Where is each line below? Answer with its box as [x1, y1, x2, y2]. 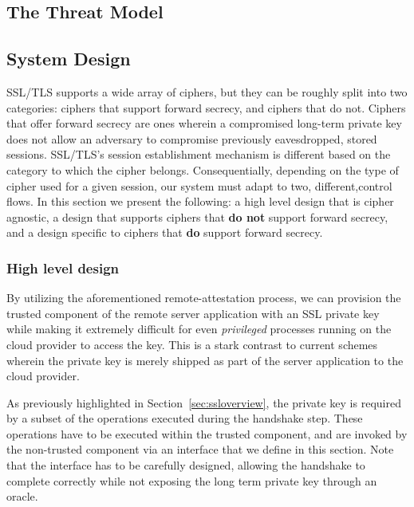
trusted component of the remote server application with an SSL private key [6, 305, 380, 321]
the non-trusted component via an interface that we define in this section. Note [6, 441, 394, 458]
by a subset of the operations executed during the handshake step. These [6, 410, 363, 426]
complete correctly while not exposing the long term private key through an [6, 472, 377, 489]
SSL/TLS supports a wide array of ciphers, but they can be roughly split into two [6, 83, 408, 100]
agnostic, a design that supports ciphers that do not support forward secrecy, [6, 208, 388, 225]
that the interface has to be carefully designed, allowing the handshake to [6, 457, 365, 474]
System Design [6, 46, 131, 71]
